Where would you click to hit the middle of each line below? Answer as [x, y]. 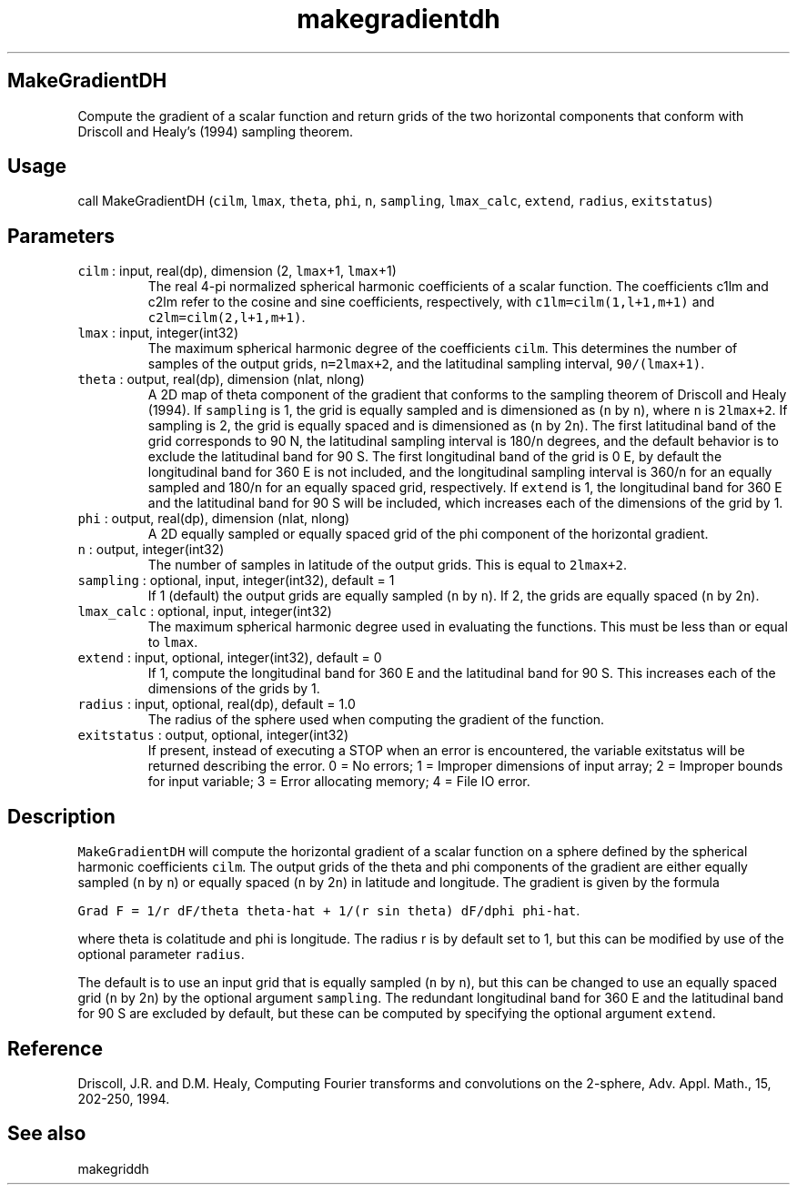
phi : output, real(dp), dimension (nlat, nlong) [214, 519]
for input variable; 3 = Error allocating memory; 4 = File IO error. [339, 782]
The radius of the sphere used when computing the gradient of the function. [376, 720]
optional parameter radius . [161, 955]
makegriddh [113, 1168]
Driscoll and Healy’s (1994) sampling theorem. [216, 131]
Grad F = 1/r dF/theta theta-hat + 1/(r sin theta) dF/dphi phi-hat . [329, 911]
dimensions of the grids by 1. [234, 689]
